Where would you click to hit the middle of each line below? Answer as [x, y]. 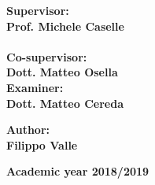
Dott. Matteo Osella [62, 72]
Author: [28, 129]
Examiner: [35, 87]
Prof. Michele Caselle [65, 26]
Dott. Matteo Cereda [65, 103]
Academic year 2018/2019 [78, 171]
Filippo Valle [42, 144]
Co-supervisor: [47, 56]
